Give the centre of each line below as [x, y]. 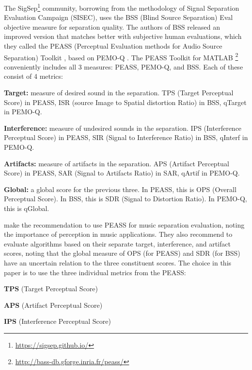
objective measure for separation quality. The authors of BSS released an [112, 26]
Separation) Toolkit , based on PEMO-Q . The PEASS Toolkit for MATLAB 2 [121, 56]
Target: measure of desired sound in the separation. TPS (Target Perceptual [119, 93]
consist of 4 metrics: [33, 76]
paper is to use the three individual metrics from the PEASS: [95, 272]
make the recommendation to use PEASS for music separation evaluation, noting [124, 224]
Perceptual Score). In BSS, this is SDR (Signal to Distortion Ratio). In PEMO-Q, [126, 199]
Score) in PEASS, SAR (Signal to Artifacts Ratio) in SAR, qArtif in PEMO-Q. [122, 173]
